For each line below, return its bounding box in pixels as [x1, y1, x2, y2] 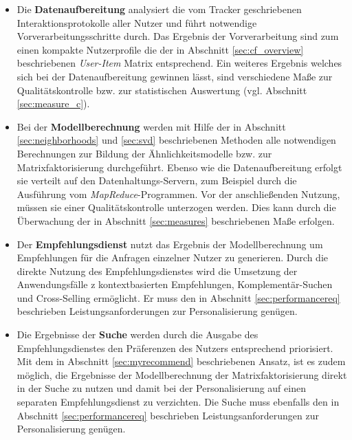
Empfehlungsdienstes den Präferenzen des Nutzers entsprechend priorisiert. [16, 340, 333, 355]
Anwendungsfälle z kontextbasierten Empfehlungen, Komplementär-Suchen [16, 277, 333, 291]
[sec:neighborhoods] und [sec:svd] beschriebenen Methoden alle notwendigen [16, 133, 336, 147]
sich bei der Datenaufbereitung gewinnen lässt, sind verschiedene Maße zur [16, 69, 333, 83]
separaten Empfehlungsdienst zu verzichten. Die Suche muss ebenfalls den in [16, 395, 340, 409]
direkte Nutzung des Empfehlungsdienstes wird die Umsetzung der [16, 263, 298, 278]
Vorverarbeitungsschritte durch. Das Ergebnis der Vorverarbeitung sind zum [16, 29, 339, 43]
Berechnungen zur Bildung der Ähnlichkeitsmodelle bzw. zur [16, 146, 272, 160]
